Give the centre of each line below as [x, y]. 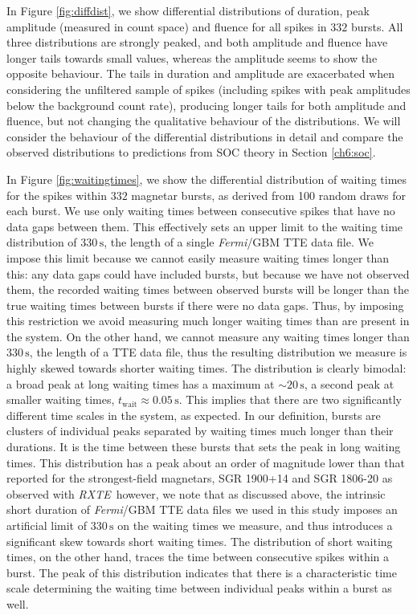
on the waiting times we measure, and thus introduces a [255, 525]
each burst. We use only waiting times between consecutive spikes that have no [201, 211]
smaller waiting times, [61, 399]
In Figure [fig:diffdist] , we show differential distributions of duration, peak [188, 10]
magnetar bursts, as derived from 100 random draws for [269, 195]
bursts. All [377, 26]
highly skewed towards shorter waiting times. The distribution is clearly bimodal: [206, 368]
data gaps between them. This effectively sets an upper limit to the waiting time [205, 226]
